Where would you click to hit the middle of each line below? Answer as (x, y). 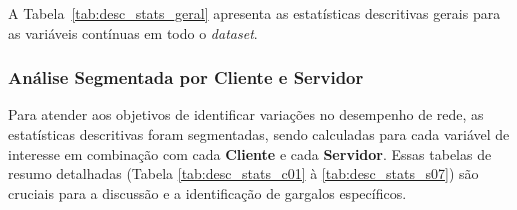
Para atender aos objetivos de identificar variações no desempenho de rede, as (246, 114)
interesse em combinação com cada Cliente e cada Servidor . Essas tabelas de (250, 153)
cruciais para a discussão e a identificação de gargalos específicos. (207, 192)
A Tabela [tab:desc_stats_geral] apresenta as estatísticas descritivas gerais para (254, 13)
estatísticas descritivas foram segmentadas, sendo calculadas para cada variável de (259, 134)
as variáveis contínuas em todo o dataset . (133, 32)
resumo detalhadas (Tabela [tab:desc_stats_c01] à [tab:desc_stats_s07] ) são (243, 173)
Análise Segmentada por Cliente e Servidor (186, 77)
